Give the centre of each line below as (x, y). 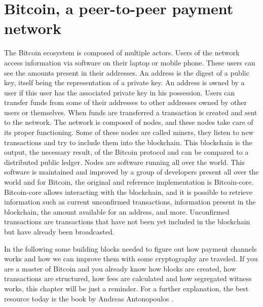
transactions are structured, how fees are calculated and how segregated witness (128, 278)
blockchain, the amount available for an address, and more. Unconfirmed (117, 211)
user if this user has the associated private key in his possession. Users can (120, 92)
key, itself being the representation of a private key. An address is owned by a (124, 82)
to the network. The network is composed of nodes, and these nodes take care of (129, 122)
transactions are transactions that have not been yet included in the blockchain (127, 221)
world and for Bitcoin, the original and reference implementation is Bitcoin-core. (129, 182)
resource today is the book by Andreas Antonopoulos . (89, 298)
